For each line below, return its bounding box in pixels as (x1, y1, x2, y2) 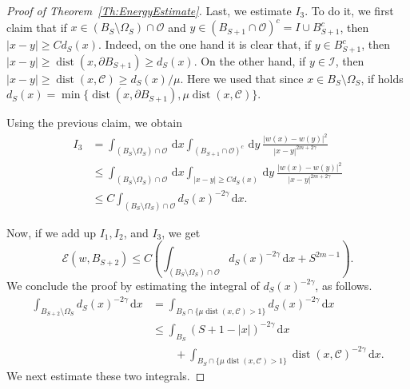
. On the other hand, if (193, 52, 306, 69)
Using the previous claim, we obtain (6, 114, 182, 131)
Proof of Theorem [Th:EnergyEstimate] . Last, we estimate (6, 2, 292, 18)
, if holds (360, 69, 404, 86)
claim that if (6, 18, 67, 35)
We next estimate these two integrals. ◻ (6, 367, 205, 384)
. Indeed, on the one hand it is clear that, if (98, 36, 312, 53)
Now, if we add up (6, 224, 96, 240)
